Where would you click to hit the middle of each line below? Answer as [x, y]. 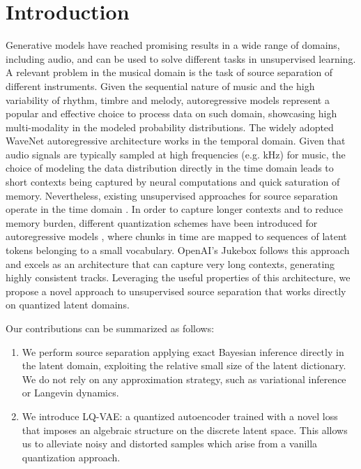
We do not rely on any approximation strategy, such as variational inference [184, 379]
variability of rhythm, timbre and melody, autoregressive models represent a [168, 99]
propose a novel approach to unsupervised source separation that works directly [176, 291]
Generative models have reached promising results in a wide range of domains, [173, 45]
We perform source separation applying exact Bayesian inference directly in [183, 351]
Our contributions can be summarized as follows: [110, 328]
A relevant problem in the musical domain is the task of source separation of [169, 72]
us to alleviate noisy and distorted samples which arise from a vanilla [170, 444]
